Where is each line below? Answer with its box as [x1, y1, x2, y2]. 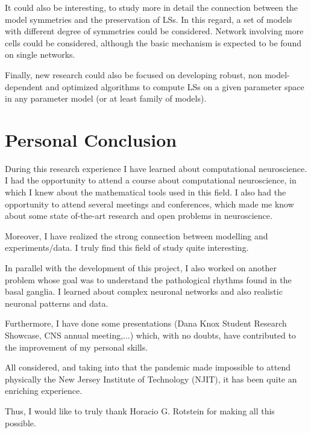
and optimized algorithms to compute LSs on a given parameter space [45, 80, 304, 93]
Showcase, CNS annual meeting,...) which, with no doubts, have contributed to [5, 329, 296, 341]
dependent [5, 80, 43, 93]
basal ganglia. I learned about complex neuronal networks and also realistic [5, 285, 283, 298]
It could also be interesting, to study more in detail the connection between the [5, 1, 298, 13]
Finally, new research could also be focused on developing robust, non [5, 68, 262, 81]
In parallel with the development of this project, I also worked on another [5, 262, 277, 274]
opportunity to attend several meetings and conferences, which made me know [5, 197, 294, 210]
